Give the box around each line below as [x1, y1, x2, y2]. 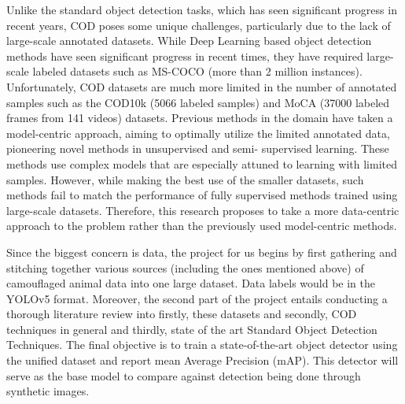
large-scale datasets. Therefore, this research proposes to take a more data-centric [6, 202, 399, 218]
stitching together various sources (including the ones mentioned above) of [6, 259, 364, 276]
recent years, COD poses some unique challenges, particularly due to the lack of [6, 17, 391, 33]
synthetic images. [6, 383, 90, 399]
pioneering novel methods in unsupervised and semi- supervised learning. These [6, 140, 389, 157]
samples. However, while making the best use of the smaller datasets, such [6, 171, 364, 187]
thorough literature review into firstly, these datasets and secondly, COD [6, 306, 357, 322]
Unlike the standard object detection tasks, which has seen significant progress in [6, 2, 397, 17]
